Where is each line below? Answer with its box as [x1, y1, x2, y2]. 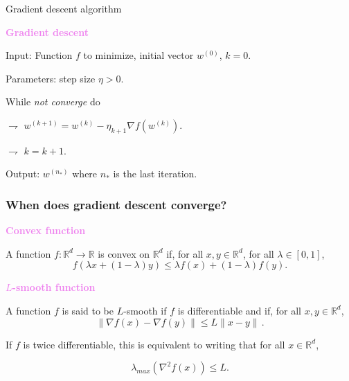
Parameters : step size [6, 71, 96, 85]
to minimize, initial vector [83, 48, 194, 62]
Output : [6, 166, 40, 181]
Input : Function [6, 48, 73, 62]
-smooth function [12, 280, 96, 294]
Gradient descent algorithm [6, 1, 122, 15]
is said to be [62, 303, 114, 317]
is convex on [98, 246, 150, 260]
